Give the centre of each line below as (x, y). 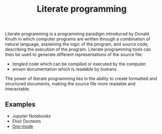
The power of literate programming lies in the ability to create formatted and (81, 78)
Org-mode (22, 126)
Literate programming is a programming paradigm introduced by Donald (77, 34)
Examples (20, 104)
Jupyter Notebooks (31, 116)
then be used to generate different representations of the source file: (74, 55)
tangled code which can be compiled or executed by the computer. (79, 64)
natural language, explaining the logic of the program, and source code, (77, 44)
